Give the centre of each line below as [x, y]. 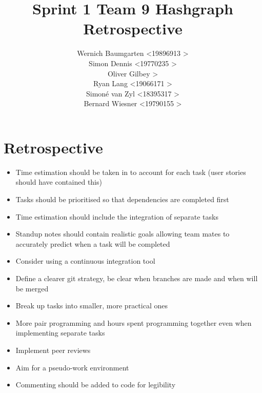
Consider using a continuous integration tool [85, 261]
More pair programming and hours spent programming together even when [134, 322]
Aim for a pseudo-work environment [72, 367]
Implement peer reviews [53, 350]
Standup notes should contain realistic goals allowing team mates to [123, 234]
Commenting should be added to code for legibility [96, 385]
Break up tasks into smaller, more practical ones [92, 306]
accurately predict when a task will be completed [93, 243]
